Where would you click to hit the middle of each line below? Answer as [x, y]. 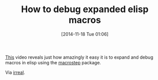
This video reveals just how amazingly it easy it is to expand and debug [79, 57]
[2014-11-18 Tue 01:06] [85, 34]
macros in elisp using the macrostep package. [53, 62]
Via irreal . [15, 72]
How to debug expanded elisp [85, 9]
